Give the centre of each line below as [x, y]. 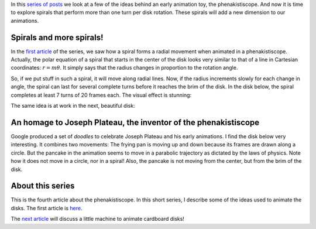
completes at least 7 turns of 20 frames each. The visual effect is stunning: [101, 95]
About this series [43, 186]
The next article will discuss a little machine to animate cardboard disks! [97, 219]
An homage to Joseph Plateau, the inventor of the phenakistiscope [135, 122]
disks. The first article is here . [47, 208]
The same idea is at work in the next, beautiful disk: [73, 106]
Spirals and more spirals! [57, 37]
